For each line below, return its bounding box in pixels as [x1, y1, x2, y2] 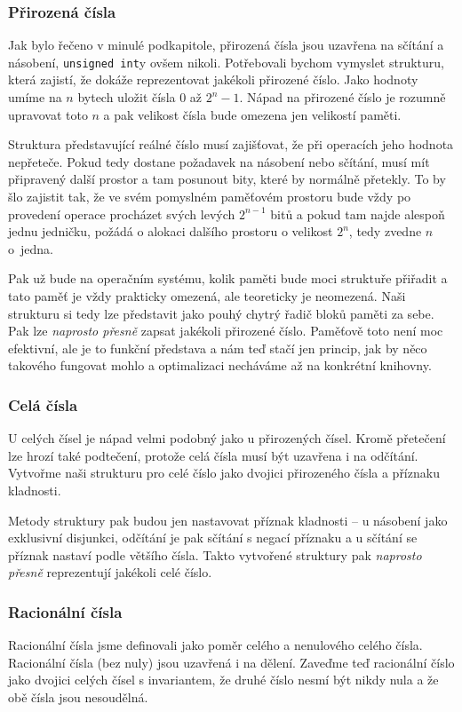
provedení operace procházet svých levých [8, 204, 235, 223]
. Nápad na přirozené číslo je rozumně [239, 88, 446, 107]
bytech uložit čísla [77, 88, 176, 107]
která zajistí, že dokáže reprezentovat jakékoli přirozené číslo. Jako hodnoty [8, 70, 418, 89]
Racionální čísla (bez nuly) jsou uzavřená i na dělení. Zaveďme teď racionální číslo [8, 653, 455, 671]
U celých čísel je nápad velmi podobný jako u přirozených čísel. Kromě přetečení [8, 429, 446, 447]
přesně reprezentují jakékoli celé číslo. [8, 563, 212, 581]
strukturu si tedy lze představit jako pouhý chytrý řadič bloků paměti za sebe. [8, 304, 434, 322]
